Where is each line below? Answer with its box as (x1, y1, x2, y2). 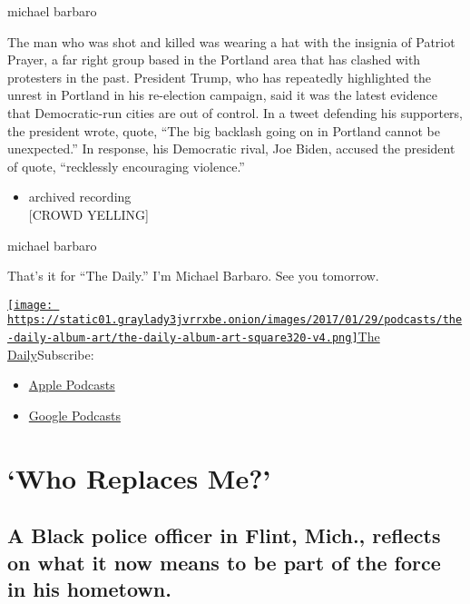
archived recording (28, 187, 132, 206)
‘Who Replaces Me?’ (7, 459, 271, 496)
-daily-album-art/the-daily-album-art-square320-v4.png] (7, 332, 358, 345)
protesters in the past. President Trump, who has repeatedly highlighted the (7, 67, 432, 86)
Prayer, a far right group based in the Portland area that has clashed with (7, 50, 421, 69)
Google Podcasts (28, 405, 121, 424)
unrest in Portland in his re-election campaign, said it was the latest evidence (7, 85, 437, 104)
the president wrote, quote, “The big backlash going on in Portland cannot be (7, 121, 440, 140)
